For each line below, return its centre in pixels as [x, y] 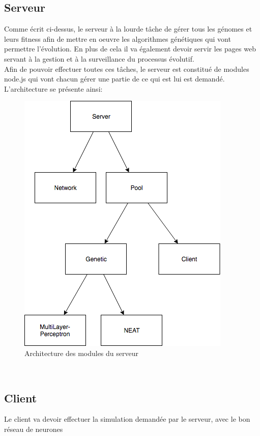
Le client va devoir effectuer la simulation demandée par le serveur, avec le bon [127, 419]
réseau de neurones [34, 429]
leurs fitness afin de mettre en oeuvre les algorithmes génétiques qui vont [118, 38]
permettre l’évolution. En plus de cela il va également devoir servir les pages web [130, 49]
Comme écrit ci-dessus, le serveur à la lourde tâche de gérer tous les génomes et [128, 29]
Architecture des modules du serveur [81, 353]
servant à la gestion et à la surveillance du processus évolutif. [99, 58]
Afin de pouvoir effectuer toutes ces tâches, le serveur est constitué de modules [127, 69]
